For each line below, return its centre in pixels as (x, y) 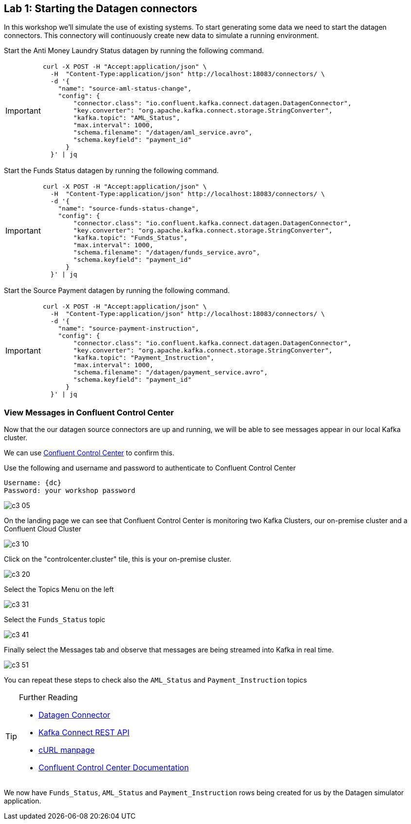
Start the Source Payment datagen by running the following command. (117, 291)
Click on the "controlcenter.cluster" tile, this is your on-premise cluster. (118, 559)
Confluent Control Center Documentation (114, 768)
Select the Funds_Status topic (55, 620)
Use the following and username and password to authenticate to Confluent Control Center (150, 468)
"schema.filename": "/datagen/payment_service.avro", (170, 373)
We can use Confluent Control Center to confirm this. (89, 453)
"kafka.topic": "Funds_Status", (131, 238)
